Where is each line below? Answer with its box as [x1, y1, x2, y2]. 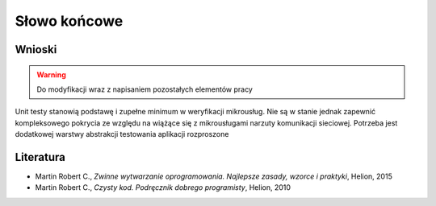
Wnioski [15, 43, 57, 56]
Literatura [15, 150, 66, 164]
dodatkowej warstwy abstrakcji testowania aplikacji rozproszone [15, 130, 229, 139]
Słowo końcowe [15, 12, 124, 30]
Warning [36, 69, 66, 80]
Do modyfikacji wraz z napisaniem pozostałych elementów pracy [36, 84, 254, 94]
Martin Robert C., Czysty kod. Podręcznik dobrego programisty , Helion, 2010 [35, 183, 291, 192]
